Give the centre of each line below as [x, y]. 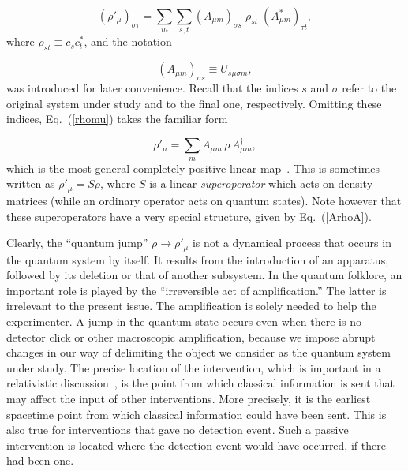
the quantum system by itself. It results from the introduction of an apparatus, [198, 259]
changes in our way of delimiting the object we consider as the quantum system [198, 352]
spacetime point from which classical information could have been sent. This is [197, 414]
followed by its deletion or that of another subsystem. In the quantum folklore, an [204, 275]
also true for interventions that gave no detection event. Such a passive [178, 430]
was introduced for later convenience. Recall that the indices [152, 87]
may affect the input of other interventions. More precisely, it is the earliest [189, 398]
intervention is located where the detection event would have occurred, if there [196, 445]
